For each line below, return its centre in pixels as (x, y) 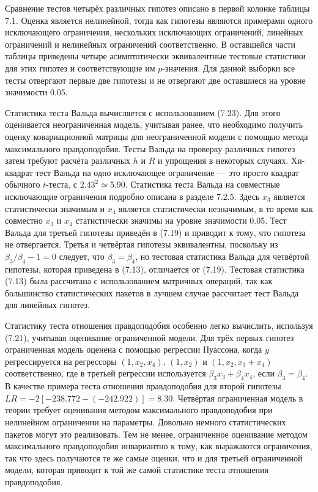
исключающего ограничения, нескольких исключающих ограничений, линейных (154, 32)
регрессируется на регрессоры (61, 361)
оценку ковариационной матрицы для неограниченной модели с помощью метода (157, 136)
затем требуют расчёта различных (68, 160)
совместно (24, 220)
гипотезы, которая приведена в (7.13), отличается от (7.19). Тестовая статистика (155, 269)
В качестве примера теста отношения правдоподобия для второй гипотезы (143, 386)
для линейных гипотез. (47, 305)
